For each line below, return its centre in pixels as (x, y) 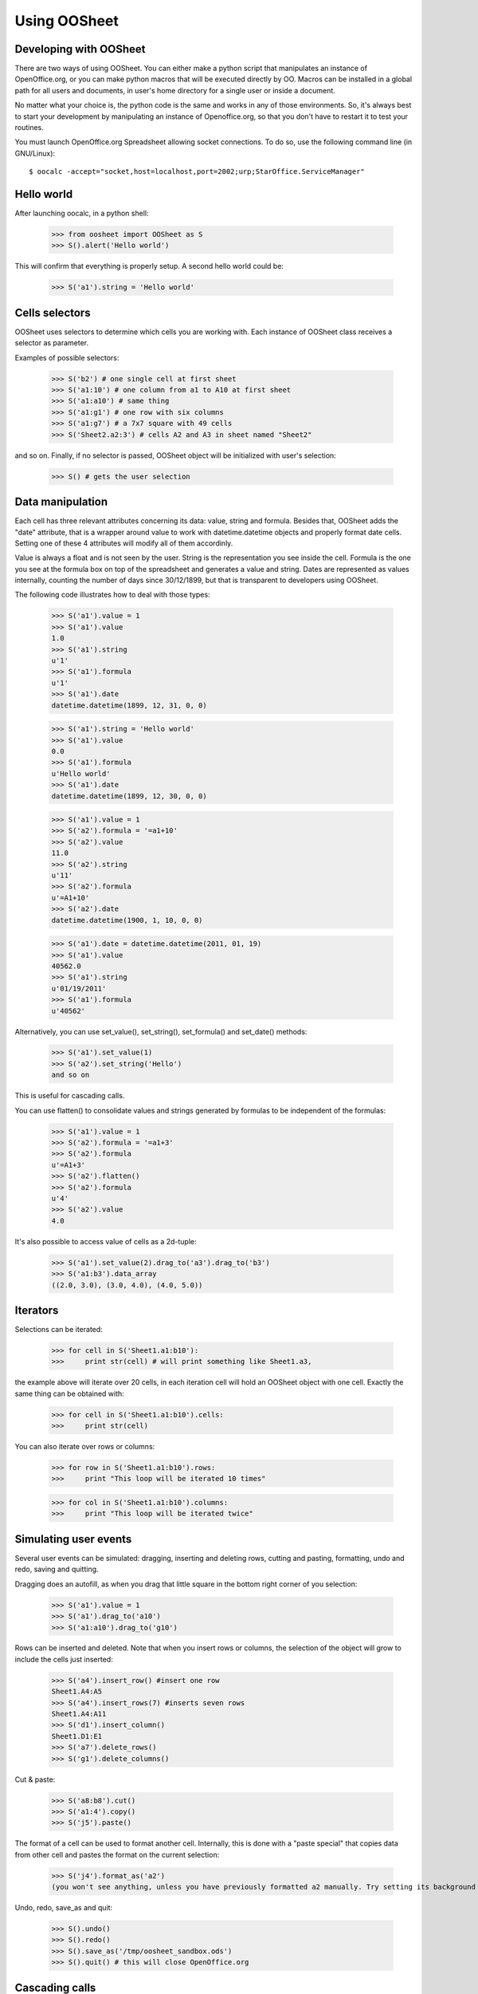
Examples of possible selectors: (67, 357)
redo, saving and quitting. (57, 1569)
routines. (29, 128)
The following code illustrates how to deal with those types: (112, 595)
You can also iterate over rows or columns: (85, 1447)
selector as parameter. (52, 343)
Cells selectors (53, 312)
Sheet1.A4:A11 (79, 1714)
